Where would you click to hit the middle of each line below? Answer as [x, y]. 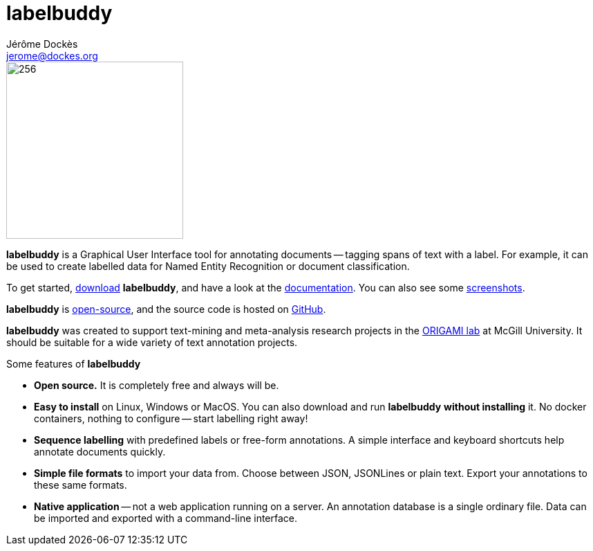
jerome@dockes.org [52, 55]
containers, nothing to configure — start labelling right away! [171, 418]
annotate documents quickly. [100, 451]
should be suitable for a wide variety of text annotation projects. [152, 342]
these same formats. [81, 485]
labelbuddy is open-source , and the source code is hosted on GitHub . [166, 309]
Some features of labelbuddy [74, 363]
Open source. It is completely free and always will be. [157, 385]
